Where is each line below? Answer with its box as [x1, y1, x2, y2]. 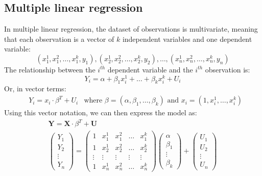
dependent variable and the [107, 64, 193, 74]
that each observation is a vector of [4, 33, 114, 44]
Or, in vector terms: [4, 83, 66, 94]
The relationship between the [4, 64, 96, 74]
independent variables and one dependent [122, 33, 252, 44]
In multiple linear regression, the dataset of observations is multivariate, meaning [4, 23, 258, 34]
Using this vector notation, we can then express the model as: [4, 107, 197, 118]
